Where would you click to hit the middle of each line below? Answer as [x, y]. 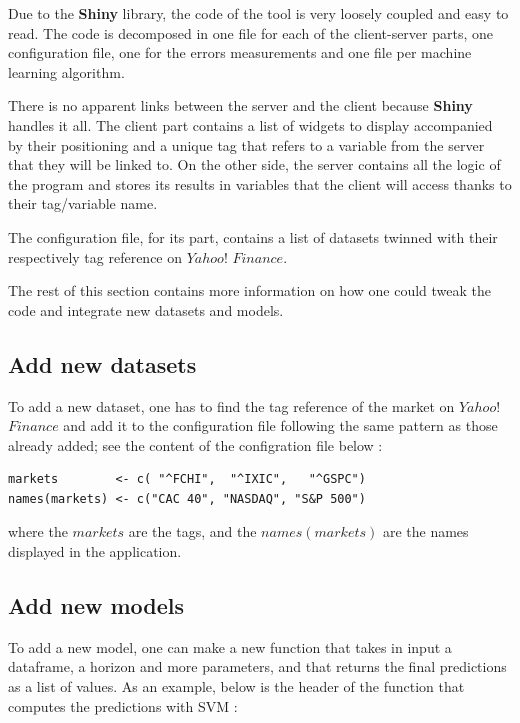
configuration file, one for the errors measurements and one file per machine [240, 52]
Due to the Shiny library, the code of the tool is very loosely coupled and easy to [258, 13]
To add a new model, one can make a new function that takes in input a [230, 646]
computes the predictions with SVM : [123, 705]
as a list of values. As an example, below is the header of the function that [236, 686]
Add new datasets [102, 363]
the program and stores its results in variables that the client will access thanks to [260, 183]
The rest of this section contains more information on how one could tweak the [249, 290]
